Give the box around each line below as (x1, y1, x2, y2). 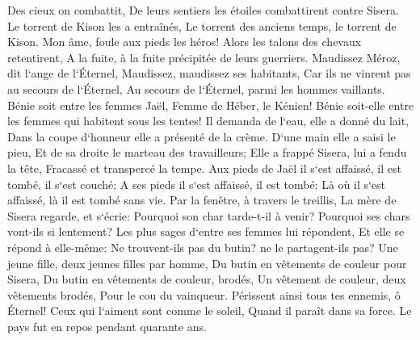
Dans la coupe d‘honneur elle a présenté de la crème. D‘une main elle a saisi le (7, 128, 396, 145)
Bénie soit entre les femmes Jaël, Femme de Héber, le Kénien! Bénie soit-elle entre (7, 96, 414, 113)
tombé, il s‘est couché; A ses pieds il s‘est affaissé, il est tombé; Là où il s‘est (7, 175, 386, 192)
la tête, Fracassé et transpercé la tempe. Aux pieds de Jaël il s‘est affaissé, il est (7, 159, 401, 176)
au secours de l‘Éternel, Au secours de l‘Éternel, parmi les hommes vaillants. (7, 80, 385, 97)
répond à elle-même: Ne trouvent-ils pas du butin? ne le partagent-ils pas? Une (7, 238, 398, 255)
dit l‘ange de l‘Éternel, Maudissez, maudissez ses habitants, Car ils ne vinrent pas (7, 65, 411, 82)
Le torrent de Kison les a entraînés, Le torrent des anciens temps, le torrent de (7, 17, 397, 34)
